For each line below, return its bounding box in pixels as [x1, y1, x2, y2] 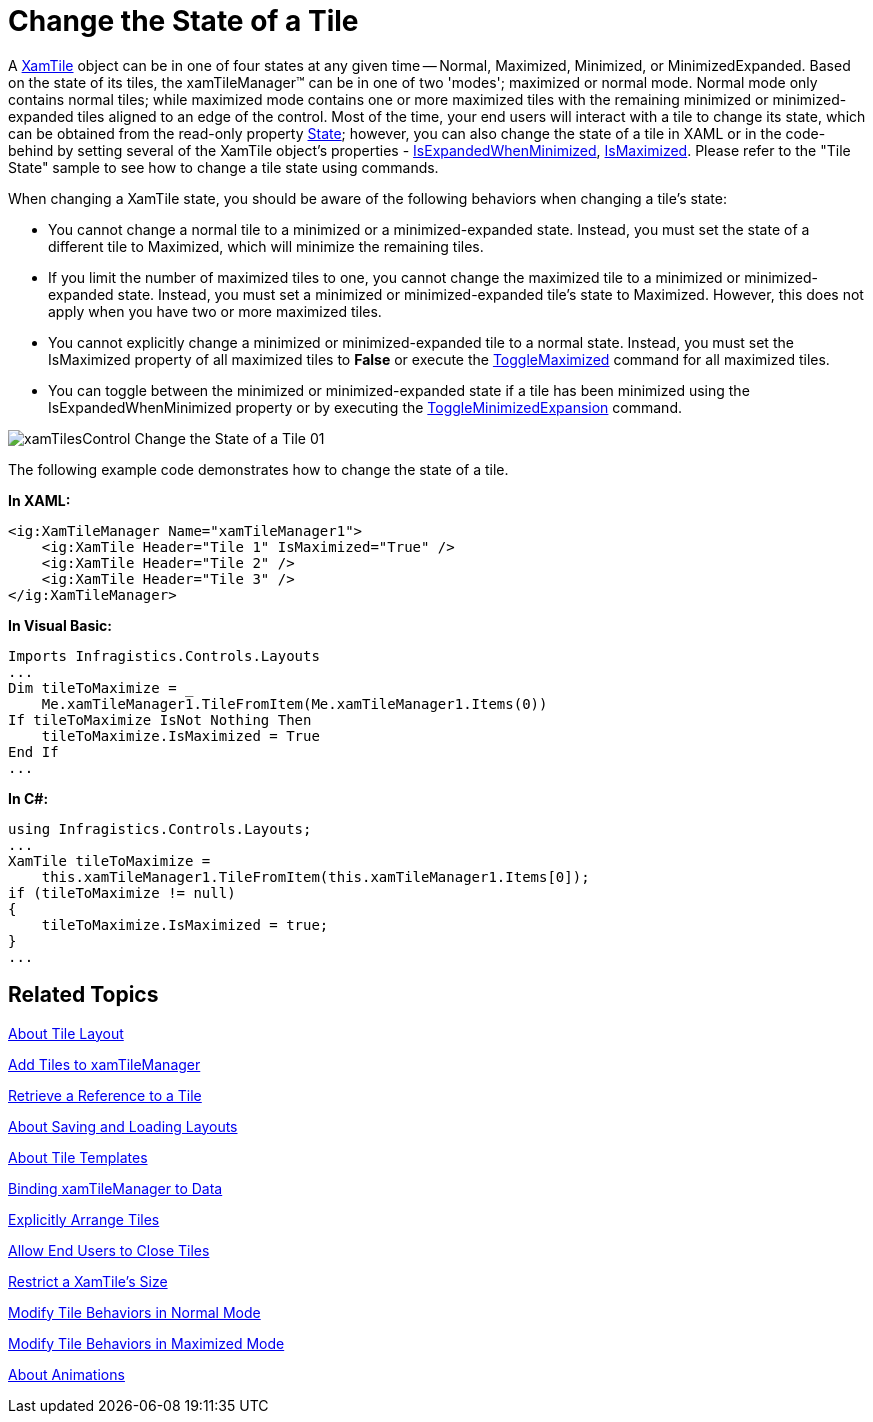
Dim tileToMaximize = [8, 679, 177, 696]
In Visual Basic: [8, 616, 112, 634]
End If [8, 743, 59, 760]
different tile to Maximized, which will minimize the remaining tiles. [48, 237, 484, 255]
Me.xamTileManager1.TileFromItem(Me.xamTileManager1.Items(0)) [41, 695, 548, 712]
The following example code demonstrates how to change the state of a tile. [8, 460, 509, 478]
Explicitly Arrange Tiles [8, 1210, 160, 1228]
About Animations [8, 1365, 125, 1383]
